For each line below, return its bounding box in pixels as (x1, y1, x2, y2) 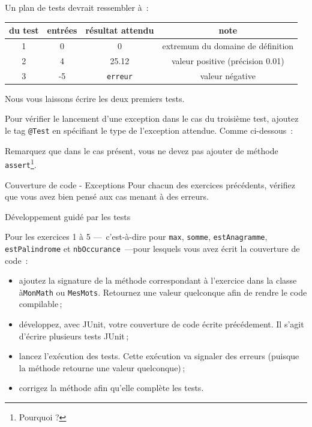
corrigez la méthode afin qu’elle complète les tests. (19, 381, 204, 394)
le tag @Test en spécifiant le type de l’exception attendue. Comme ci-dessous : (5, 124, 293, 136)
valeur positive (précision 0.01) (171, 54, 284, 67)
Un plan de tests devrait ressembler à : (5, 1, 149, 13)
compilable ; (19, 297, 62, 310)
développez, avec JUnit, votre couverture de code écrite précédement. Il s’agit (19, 318, 304, 330)
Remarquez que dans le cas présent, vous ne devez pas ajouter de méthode (5, 144, 278, 157)
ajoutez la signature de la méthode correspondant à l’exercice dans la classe (19, 274, 297, 287)
